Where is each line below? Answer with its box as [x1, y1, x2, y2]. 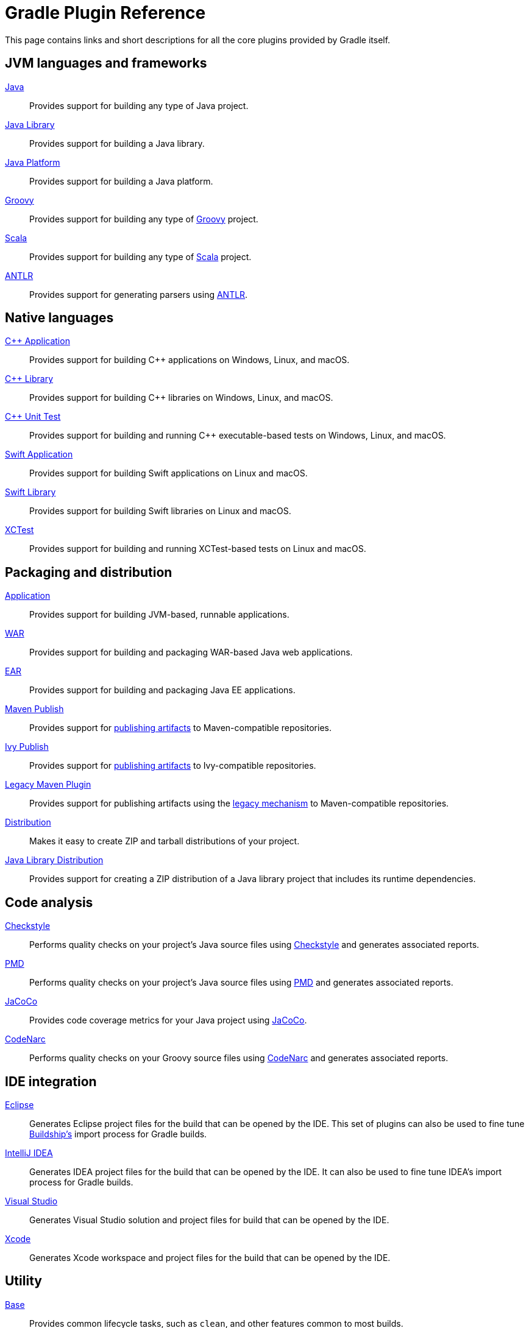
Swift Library [5, 487, 56, 498]
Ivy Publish [5, 741, 49, 752]
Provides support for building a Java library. [29, 138, 205, 149]
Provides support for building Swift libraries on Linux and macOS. [29, 506, 291, 517]
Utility [5, 1273, 42, 1289]
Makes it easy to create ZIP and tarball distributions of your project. [29, 836, 300, 847]
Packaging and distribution [5, 564, 172, 580]
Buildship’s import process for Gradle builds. [29, 1128, 207, 1139]
